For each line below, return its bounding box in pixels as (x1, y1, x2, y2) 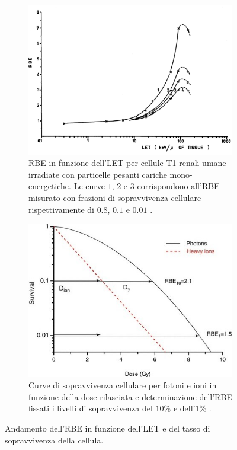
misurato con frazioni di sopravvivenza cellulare (28, 192, 201, 203)
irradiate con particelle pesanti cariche (28, 168, 167, 180)
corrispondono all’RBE (137, 180, 220, 192)
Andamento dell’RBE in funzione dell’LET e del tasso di (5, 422, 210, 434)
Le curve (73, 180, 105, 192)
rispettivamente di (28, 203, 94, 215)
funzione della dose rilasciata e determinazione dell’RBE (28, 390, 232, 403)
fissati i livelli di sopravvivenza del (28, 402, 153, 414)
